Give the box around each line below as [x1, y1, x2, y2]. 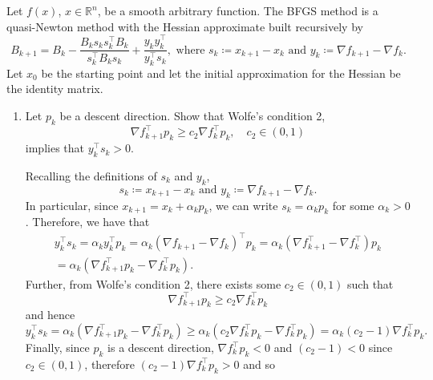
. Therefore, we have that [25, 213, 150, 230]
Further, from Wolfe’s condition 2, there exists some [25, 275, 281, 292]
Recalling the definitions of [25, 167, 157, 184]
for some [332, 196, 374, 213]
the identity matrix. [6, 80, 103, 97]
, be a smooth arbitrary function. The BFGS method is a [97, 2, 378, 18]
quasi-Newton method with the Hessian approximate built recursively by [6, 18, 363, 34]
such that [347, 275, 394, 292]
